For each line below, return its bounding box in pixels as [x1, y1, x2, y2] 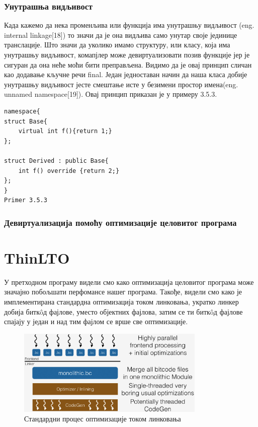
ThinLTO [4, 247, 70, 268]
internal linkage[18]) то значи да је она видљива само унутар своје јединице [4, 29, 237, 40]
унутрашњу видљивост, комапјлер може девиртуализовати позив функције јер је [4, 49, 250, 59]
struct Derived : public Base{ [4, 157, 109, 164]
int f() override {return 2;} [18, 167, 120, 174]
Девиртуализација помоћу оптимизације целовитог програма [4, 216, 237, 228]
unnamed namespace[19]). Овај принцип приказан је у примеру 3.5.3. [4, 89, 217, 99]
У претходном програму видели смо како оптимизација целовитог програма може [4, 276, 254, 287]
